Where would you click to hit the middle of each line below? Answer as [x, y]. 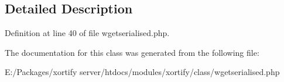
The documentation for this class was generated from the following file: [132, 52]
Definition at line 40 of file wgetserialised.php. [87, 33]
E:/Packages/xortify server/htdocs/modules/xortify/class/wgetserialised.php [142, 72]
